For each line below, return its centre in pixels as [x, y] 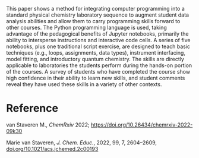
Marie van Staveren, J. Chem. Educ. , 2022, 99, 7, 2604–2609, [82, 143]
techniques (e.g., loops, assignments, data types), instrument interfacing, [96, 53]
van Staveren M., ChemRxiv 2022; [48, 125]
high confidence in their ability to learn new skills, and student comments [96, 78]
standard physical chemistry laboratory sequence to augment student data [97, 15]
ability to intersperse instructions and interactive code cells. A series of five [98, 40]
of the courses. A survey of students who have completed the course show [98, 72]
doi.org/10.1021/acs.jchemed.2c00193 [52, 148]
